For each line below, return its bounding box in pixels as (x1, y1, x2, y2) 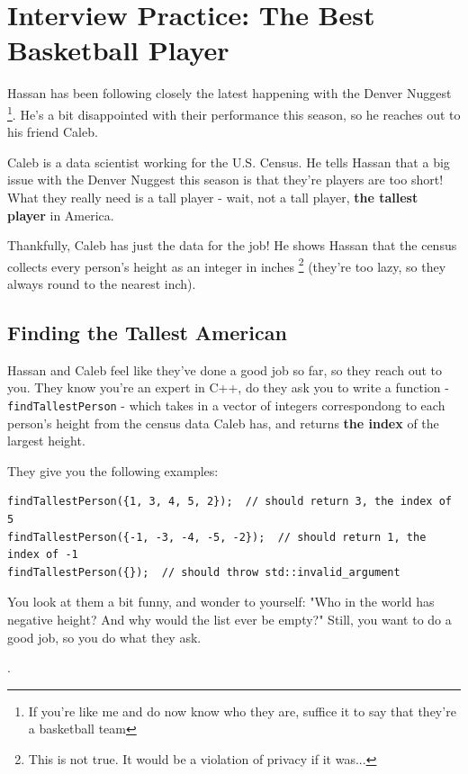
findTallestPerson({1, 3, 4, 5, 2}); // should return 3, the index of (7, 495, 452, 508)
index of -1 (7, 548, 78, 562)
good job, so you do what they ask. (7, 627, 202, 646)
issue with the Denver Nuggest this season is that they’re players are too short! (7, 170, 444, 189)
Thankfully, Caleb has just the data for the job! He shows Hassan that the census (7, 236, 457, 255)
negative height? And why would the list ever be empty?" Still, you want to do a (7, 609, 452, 628)
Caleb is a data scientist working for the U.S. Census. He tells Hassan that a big (7, 152, 450, 171)
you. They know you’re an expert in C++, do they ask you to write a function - (7, 378, 449, 397)
